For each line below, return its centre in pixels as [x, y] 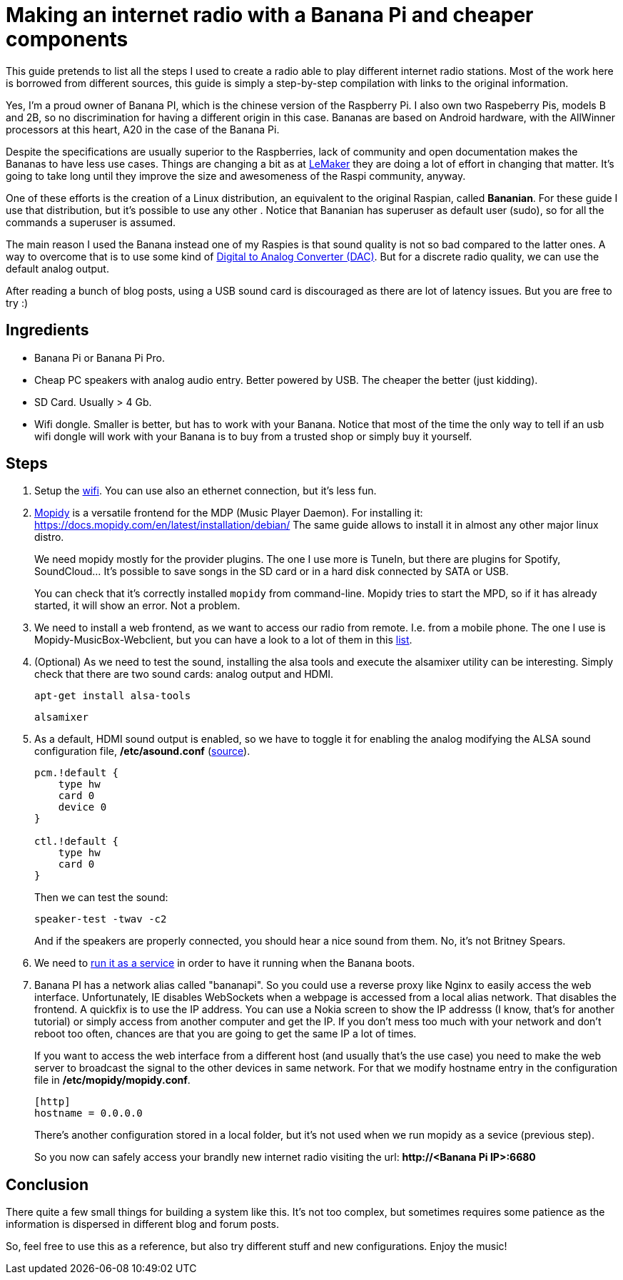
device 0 [82, 807]
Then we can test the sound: [101, 898]
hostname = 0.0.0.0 [88, 1113]
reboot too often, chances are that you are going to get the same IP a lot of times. [226, 1034]
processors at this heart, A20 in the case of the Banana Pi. [143, 129]
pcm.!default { [77, 773]
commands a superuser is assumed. [91, 222]
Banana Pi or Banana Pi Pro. [100, 357]
